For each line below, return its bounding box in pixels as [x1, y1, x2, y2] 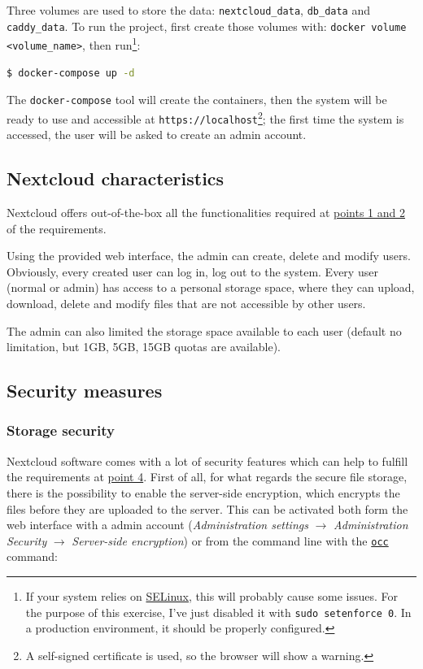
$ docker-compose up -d [7, 67, 135, 79]
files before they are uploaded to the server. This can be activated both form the [7, 500, 408, 517]
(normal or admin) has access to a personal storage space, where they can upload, [7, 279, 415, 296]
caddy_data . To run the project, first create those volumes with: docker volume [7, 17, 407, 34]
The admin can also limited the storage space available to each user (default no [7, 322, 402, 339]
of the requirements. [7, 219, 107, 237]
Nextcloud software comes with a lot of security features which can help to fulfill [7, 452, 408, 469]
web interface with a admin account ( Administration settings [7, 516, 308, 533]
